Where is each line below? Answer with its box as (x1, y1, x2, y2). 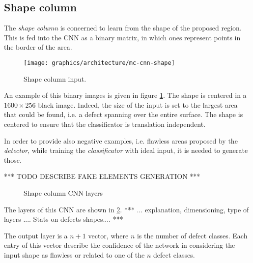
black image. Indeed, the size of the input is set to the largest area (38, 99, 238, 110)
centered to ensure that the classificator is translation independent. (4, 119, 206, 129)
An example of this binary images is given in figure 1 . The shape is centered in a (4, 90, 247, 100)
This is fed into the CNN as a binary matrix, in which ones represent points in (4, 32, 241, 42)
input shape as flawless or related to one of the (4, 249, 145, 260)
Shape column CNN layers (24, 187, 103, 198)
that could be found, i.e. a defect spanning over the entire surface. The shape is (4, 109, 243, 119)
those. (4, 154, 22, 165)
